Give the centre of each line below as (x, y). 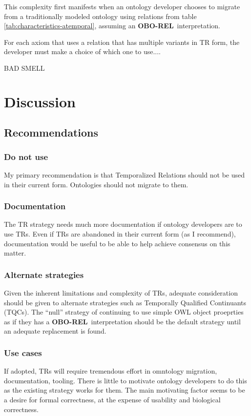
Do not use (26, 156)
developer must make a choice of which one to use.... (82, 51)
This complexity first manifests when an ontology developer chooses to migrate (122, 6)
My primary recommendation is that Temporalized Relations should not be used (125, 174)
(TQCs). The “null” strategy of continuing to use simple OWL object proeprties (124, 312)
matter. (15, 253)
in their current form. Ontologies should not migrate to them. (96, 184)
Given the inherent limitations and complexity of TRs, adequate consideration (121, 292)
